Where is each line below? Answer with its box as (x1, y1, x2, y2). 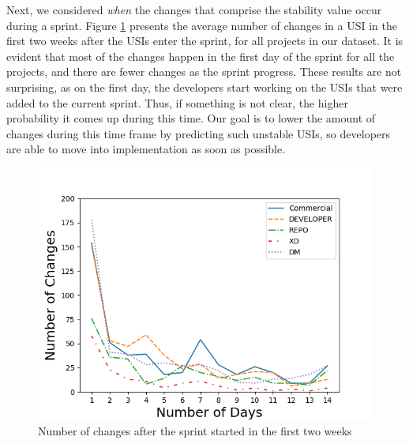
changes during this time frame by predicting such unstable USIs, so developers (6, 125, 391, 141)
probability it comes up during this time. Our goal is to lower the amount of (6, 110, 376, 126)
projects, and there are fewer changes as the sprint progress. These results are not (6, 63, 402, 80)
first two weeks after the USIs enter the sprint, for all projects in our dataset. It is (6, 32, 403, 49)
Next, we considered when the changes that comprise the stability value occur (6, 2, 382, 17)
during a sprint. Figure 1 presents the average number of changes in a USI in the (6, 17, 398, 33)
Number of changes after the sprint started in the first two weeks (38, 422, 352, 438)
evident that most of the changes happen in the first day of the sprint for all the (6, 47, 395, 64)
